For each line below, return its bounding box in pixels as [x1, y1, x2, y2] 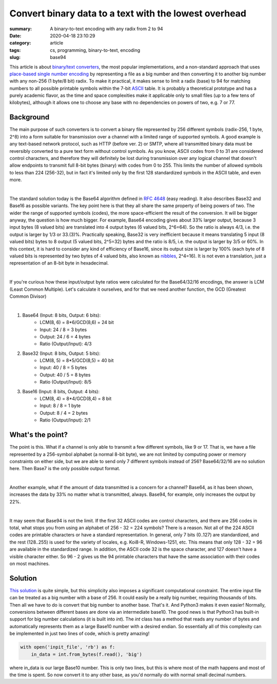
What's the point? [9, 431, 68, 439]
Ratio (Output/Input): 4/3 [39, 341, 92, 347]
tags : [9, 47, 21, 53]
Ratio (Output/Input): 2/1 [39, 417, 91, 423]
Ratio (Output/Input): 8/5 [39, 379, 92, 385]
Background [9, 113, 50, 122]
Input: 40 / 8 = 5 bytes [39, 365, 87, 371]
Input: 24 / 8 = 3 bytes [39, 326, 87, 333]
